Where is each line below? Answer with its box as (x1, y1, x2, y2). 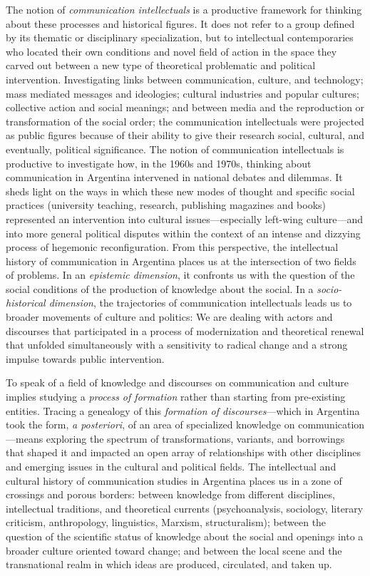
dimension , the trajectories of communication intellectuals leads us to (48, 295, 352, 310)
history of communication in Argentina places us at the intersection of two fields (6, 253, 356, 268)
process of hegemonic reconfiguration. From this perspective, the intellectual (6, 240, 339, 254)
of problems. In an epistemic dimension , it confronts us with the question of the (6, 267, 355, 282)
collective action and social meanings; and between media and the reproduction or (6, 100, 365, 115)
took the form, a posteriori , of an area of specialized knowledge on (6, 417, 295, 432)
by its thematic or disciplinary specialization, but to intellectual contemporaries (6, 30, 354, 45)
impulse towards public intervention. (6, 351, 165, 366)
